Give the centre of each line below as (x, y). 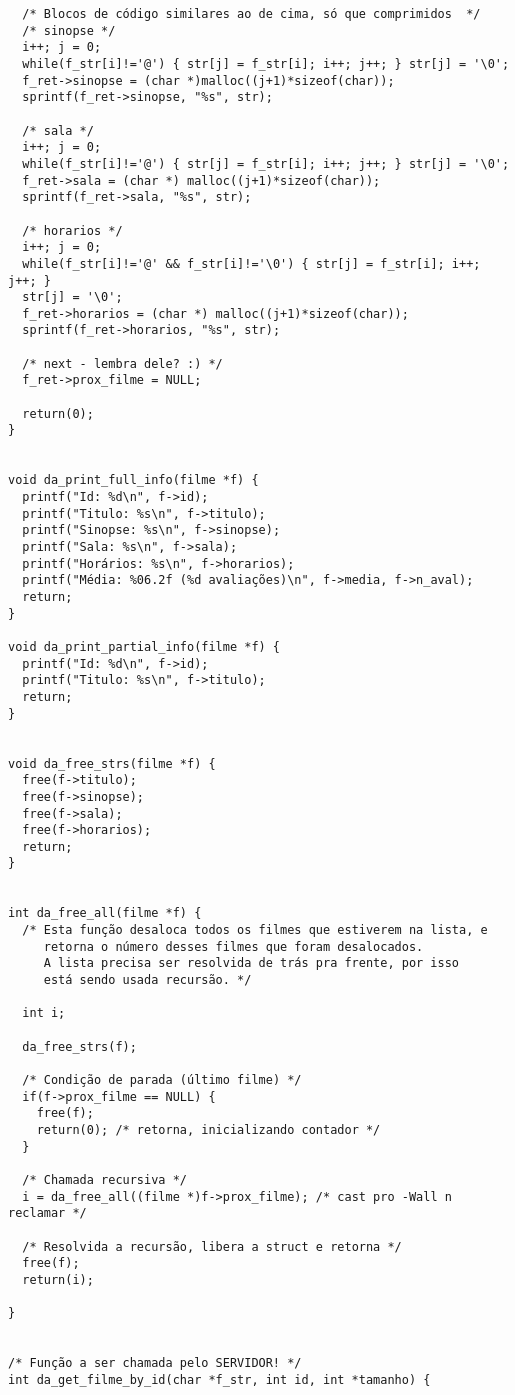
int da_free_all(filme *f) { (105, 913)
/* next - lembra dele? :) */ (122, 363)
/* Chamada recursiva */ (104, 1179)
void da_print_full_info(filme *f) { (133, 480)
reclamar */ (47, 1213)
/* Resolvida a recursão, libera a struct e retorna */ (212, 1246)
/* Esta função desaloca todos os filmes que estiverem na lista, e (255, 930)
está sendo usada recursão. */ (147, 980)
